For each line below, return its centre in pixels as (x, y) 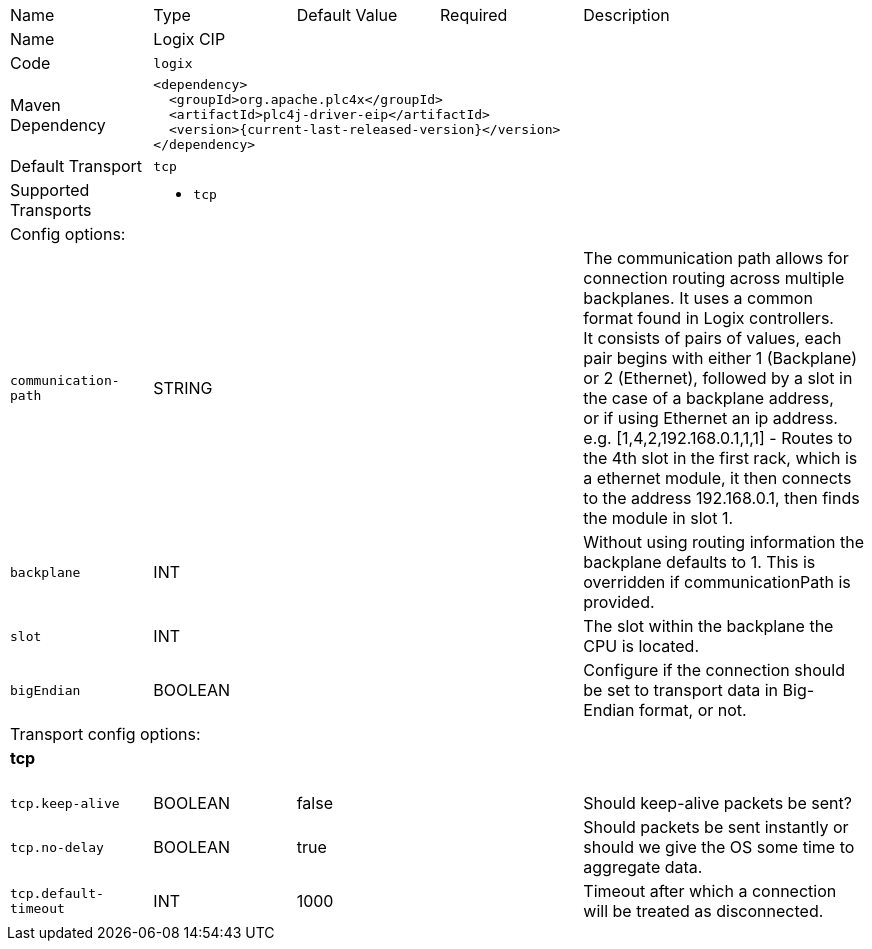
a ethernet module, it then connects (717, 478)
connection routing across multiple (714, 278)
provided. (619, 602)
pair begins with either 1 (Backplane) (720, 358)
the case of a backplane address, (708, 398)
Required (473, 15)
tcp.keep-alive (65, 803)
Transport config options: (105, 734)
